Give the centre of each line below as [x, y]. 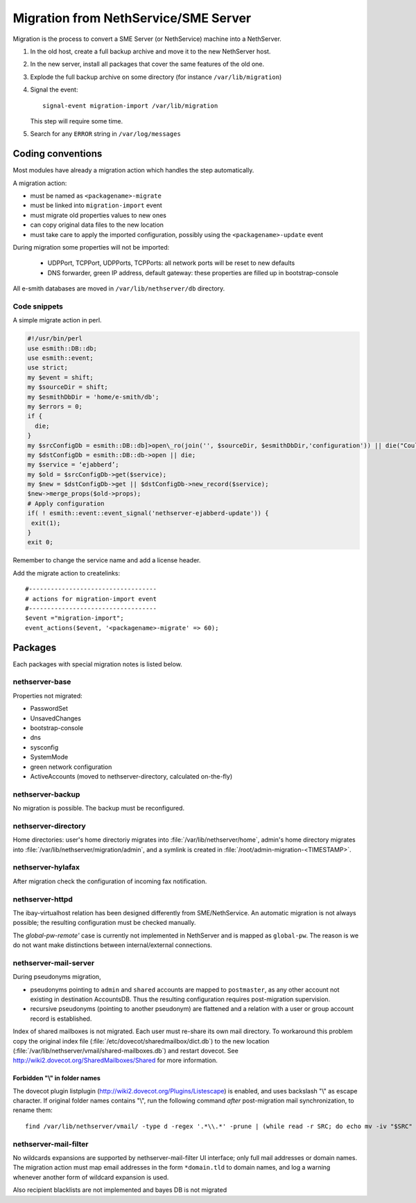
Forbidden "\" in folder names [57, 1078]
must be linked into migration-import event [96, 205]
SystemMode [49, 757]
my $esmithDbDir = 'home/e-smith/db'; [93, 397]
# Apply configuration [66, 503]
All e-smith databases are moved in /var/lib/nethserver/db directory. [119, 288]
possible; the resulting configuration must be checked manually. [104, 923]
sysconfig [44, 747]
